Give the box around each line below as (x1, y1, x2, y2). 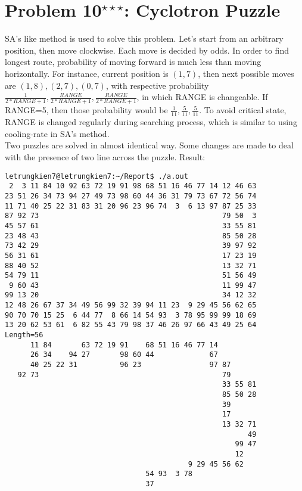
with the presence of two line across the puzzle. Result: (5, 151, 206, 163)
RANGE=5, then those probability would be (5, 104, 168, 116)
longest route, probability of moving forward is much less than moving (5, 55, 261, 68)
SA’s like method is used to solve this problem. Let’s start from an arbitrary (5, 32, 284, 45)
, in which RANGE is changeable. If (136, 91, 268, 103)
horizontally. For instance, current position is (5, 67, 169, 79)
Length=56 (5, 331, 43, 340)
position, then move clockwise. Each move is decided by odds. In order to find (5, 43, 289, 56)
